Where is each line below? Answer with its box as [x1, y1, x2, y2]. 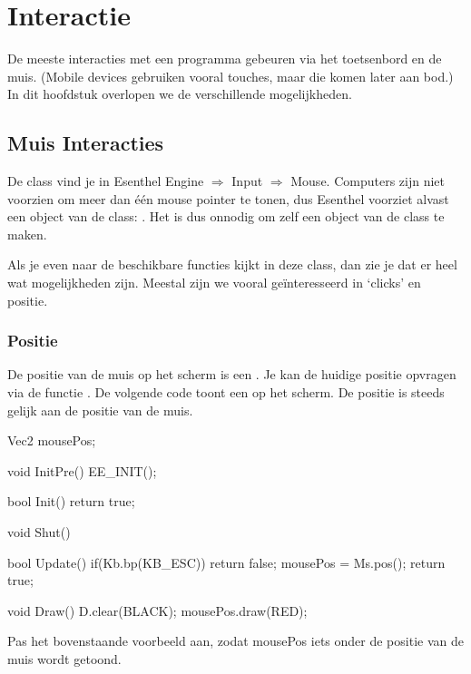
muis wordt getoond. [7, 650, 122, 669]
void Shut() [7, 523, 71, 542]
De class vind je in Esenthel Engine [7, 171, 204, 190]
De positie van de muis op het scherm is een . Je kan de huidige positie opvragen [7, 365, 456, 384]
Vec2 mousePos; [7, 431, 96, 450]
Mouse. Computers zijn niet [290, 171, 445, 190]
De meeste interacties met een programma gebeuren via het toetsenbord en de [7, 49, 442, 68]
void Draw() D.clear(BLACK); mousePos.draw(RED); [7, 601, 308, 620]
